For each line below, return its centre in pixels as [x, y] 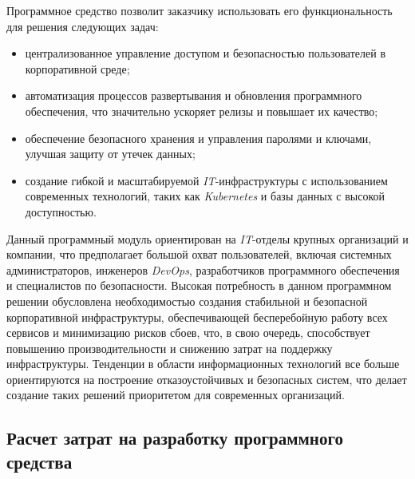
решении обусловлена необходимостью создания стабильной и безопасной [187, 301]
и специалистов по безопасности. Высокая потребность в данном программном [199, 285]
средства [40, 461]
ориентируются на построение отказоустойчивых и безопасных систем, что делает [207, 379]
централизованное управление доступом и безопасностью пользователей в [206, 53]
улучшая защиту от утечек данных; [110, 154]
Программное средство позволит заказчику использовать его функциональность [200, 10]
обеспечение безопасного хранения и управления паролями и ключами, [198, 138]
